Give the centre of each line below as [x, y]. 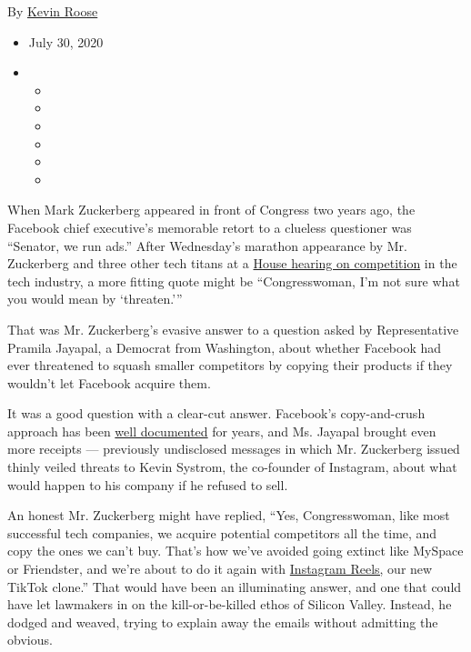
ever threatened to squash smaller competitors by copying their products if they [230, 365]
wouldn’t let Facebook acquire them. [109, 382]
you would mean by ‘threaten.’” [95, 299]
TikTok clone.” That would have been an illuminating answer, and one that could [235, 586]
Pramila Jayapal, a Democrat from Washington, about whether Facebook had [225, 347]
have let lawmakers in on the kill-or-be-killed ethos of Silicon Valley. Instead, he [230, 604]
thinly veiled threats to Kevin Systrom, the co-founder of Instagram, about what [232, 467]
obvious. [30, 640]
